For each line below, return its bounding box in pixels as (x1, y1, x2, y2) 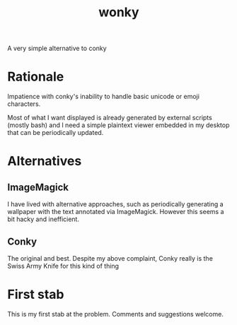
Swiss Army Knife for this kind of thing (7, 261, 119, 270)
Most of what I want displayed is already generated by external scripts (7, 114, 212, 122)
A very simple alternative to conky (7, 44, 108, 53)
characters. (7, 100, 41, 108)
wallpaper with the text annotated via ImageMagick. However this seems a (7, 208, 224, 216)
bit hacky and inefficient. (7, 215, 80, 223)
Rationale (7, 69, 64, 85)
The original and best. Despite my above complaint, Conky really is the (7, 254, 214, 262)
